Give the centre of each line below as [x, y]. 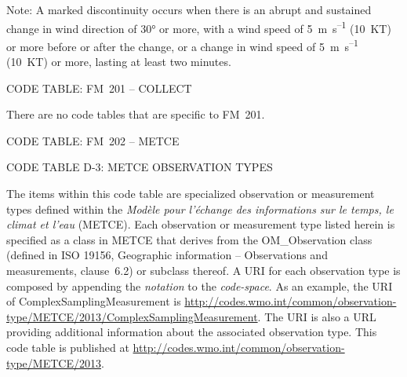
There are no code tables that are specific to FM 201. [136, 114]
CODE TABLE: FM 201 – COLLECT [99, 88]
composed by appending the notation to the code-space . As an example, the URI [200, 285]
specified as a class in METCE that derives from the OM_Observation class [189, 239]
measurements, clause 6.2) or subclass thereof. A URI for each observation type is [203, 271]
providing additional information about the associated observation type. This [192, 332]
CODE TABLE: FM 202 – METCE [93, 140]
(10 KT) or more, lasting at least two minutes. [119, 62]
